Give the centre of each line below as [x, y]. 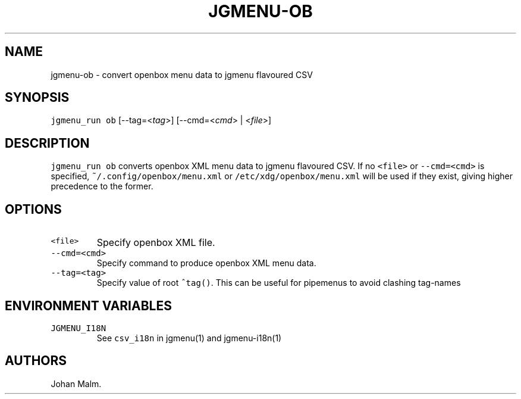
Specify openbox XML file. [156, 243]
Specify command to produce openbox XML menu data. [206, 263]
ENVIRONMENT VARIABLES [88, 306]
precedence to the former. [102, 186]
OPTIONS [33, 209]
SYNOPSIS [37, 98]
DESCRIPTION [47, 143]
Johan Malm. [76, 384]
